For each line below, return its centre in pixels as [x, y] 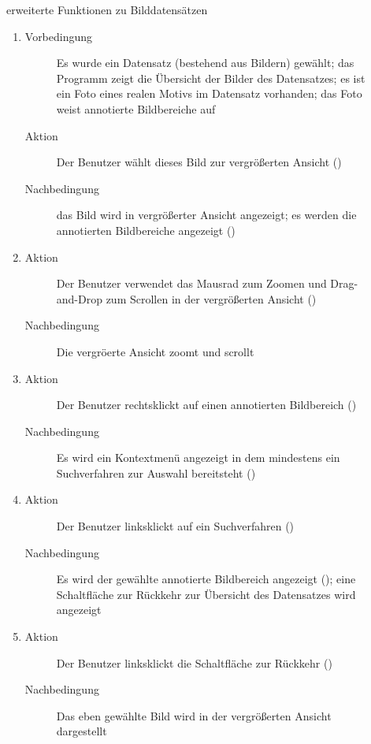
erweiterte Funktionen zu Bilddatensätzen [107, 9]
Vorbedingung [59, 36]
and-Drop [79, 298]
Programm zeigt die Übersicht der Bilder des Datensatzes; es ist [211, 78]
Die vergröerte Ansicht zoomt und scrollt [155, 351]
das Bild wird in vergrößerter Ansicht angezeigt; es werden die [206, 215]
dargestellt [82, 731]
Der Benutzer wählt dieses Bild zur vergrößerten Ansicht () [199, 162]
